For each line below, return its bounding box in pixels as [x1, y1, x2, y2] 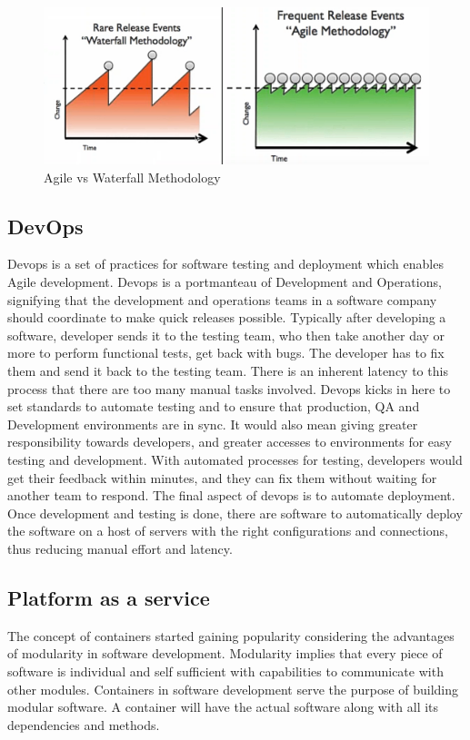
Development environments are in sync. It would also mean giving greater [7, 414, 418, 433]
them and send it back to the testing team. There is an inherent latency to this [7, 361, 448, 380]
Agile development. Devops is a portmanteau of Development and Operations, [7, 272, 442, 291]
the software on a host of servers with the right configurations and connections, [7, 521, 448, 540]
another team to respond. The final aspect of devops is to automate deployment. [7, 486, 455, 505]
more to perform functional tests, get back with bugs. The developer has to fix [7, 343, 445, 362]
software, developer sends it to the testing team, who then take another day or [7, 325, 445, 344]
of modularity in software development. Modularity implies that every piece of [7, 644, 443, 663]
